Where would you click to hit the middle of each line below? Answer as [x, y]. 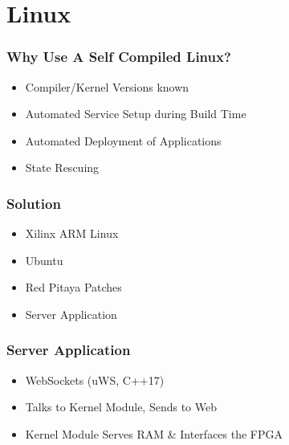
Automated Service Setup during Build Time [136, 114]
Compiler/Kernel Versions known [107, 86]
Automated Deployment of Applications [123, 140]
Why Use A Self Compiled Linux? [119, 57]
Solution [34, 203]
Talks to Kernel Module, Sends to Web [121, 407]
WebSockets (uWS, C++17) [95, 380]
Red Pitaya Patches [73, 287]
